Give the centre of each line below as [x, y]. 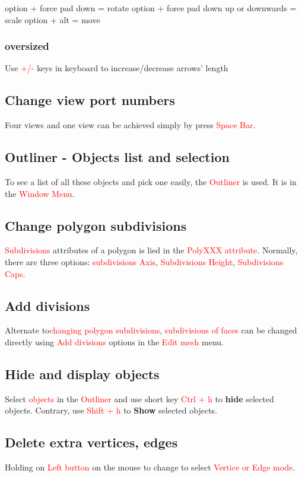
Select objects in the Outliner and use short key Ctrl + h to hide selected [139, 398]
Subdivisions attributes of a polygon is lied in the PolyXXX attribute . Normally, [151, 250]
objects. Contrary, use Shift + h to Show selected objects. [111, 410]
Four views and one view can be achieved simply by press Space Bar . [130, 125]
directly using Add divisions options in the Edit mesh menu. [114, 341]
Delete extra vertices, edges [91, 442]
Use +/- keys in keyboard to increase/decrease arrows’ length [117, 68]
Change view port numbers [90, 100]
